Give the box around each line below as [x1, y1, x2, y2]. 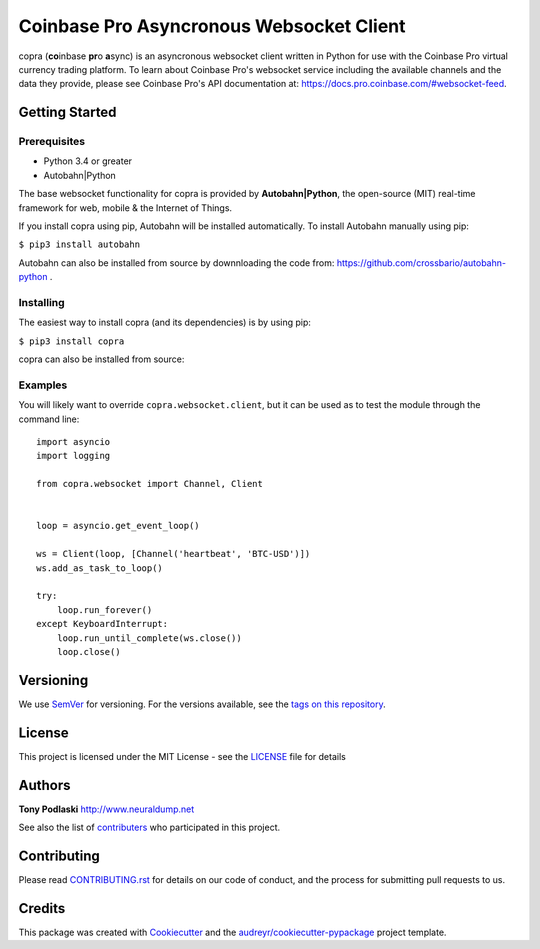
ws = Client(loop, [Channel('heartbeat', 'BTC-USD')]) [36, 548, 311, 560]
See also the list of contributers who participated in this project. [18, 821, 281, 834]
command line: [18, 413, 80, 425]
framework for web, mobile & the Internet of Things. [18, 201, 233, 214]
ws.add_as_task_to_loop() [36, 562, 164, 574]
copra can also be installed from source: [18, 353, 185, 365]
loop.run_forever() [56, 604, 153, 615]
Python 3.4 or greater [43, 155, 133, 167]
